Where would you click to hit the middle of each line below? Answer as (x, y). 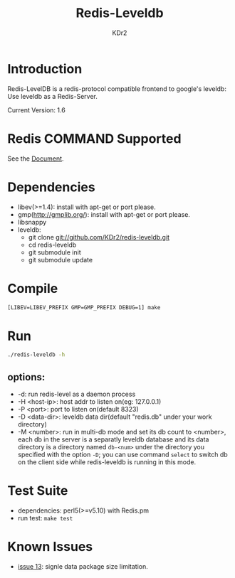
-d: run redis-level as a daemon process (77, 394)
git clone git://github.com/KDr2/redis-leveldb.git (99, 237)
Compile (33, 288)
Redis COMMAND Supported (94, 138)
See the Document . (36, 159)
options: (26, 377)
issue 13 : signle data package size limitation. (83, 566)
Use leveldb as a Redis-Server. (52, 96)
